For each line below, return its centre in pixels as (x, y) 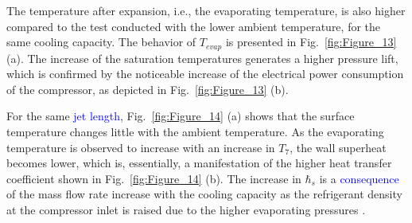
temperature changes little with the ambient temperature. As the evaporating (195, 132)
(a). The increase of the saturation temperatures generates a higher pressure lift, (202, 58)
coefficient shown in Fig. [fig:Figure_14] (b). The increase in (154, 178)
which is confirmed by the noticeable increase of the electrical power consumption (205, 74)
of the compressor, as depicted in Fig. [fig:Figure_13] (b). (148, 89)
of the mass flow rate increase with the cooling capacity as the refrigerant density (204, 194)
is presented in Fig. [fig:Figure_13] (311, 42)
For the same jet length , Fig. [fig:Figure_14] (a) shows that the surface (181, 116)
